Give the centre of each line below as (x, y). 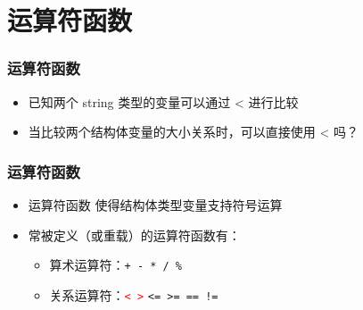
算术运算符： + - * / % (116, 265)
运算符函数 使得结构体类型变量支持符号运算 (155, 205)
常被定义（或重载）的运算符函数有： (134, 235)
